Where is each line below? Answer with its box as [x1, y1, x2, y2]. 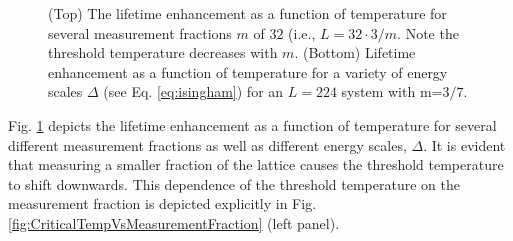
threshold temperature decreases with [48, 42, 278, 63]
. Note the [397, 22, 459, 43]
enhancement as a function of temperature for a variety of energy [48, 61, 448, 82]
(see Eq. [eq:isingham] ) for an [103, 81, 284, 102]
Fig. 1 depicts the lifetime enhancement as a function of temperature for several [8, 114, 497, 135]
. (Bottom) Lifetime [294, 42, 416, 63]
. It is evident [423, 134, 506, 155]
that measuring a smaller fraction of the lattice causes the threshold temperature [8, 154, 504, 175]
